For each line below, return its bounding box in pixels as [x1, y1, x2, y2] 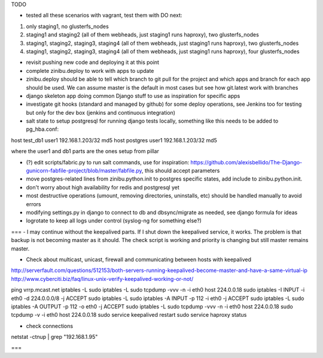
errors [26, 200, 41, 207]
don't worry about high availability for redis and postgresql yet [26, 183, 179, 191]
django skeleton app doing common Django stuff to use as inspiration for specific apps [26, 92, 240, 99]
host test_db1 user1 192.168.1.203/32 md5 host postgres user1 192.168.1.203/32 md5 [11, 136, 218, 143]
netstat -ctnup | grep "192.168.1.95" [11, 333, 98, 341]
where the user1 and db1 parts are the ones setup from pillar [11, 148, 160, 155]
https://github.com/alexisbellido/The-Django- [190, 158, 303, 166]
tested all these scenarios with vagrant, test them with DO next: [26, 12, 182, 19]
